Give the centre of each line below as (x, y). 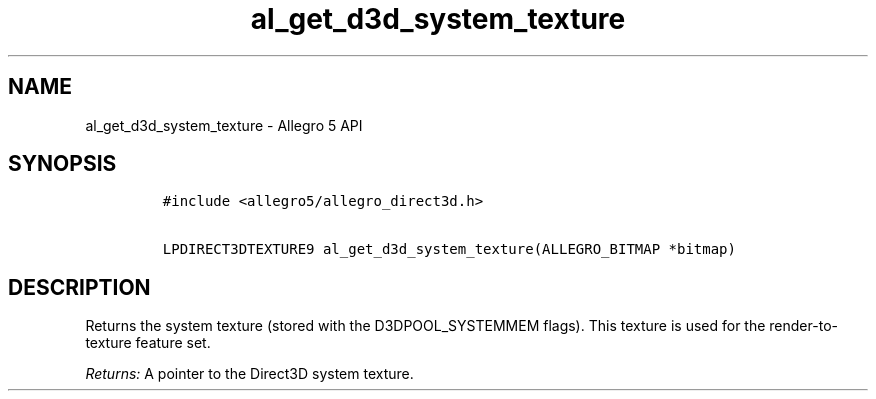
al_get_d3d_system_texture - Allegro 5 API (224, 125)
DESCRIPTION (79, 287)
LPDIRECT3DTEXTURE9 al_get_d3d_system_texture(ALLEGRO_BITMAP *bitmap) (449, 249)
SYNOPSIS (62, 164)
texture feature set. (148, 343)
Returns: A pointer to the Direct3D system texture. (249, 374)
